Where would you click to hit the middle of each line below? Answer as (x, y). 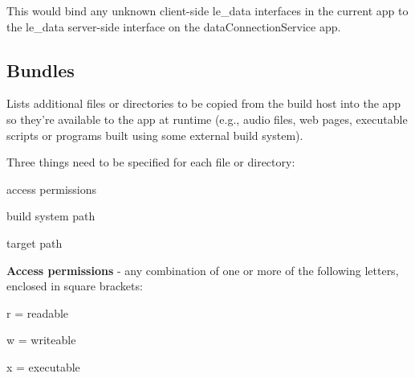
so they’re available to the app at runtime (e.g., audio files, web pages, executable (207, 119)
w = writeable (41, 340)
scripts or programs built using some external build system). (155, 135)
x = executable (43, 366)
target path (35, 242)
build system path (51, 216)
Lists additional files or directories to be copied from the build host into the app (204, 103)
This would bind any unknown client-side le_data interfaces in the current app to (207, 10)
